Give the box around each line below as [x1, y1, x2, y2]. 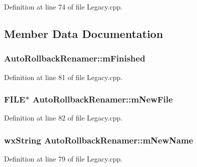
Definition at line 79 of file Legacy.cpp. [4, 153, 122, 164]
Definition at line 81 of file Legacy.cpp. [4, 71, 122, 82]
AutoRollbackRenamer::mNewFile [32, 93, 173, 105]
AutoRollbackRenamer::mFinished [4, 52, 145, 64]
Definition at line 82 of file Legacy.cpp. [4, 112, 122, 123]
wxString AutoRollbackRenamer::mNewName [4, 133, 193, 146]
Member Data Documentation [4, 25, 163, 41]
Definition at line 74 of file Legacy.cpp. [4, 1, 122, 11]
